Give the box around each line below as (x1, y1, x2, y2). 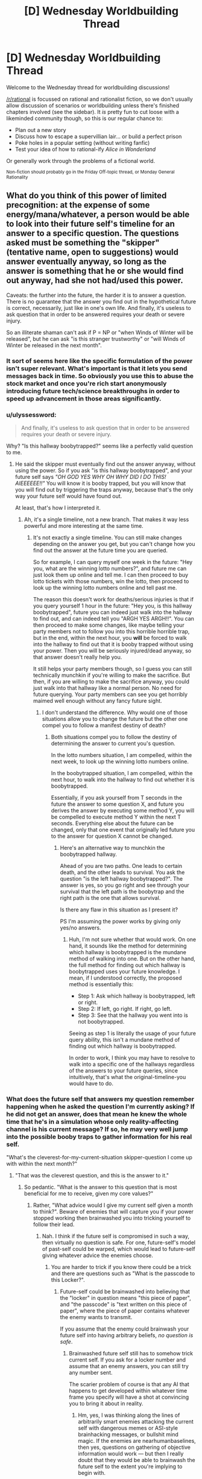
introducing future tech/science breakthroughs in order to (6, 387, 180, 395)
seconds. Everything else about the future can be (51, 819, 174, 827)
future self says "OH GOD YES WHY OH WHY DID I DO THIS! (14, 473, 166, 480)
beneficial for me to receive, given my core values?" (24, 1190, 154, 1197)
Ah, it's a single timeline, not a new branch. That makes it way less (24, 516, 189, 523)
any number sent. (69, 1369, 113, 1376)
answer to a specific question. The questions (6, 228, 179, 239)
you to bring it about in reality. (69, 1400, 144, 1407)
